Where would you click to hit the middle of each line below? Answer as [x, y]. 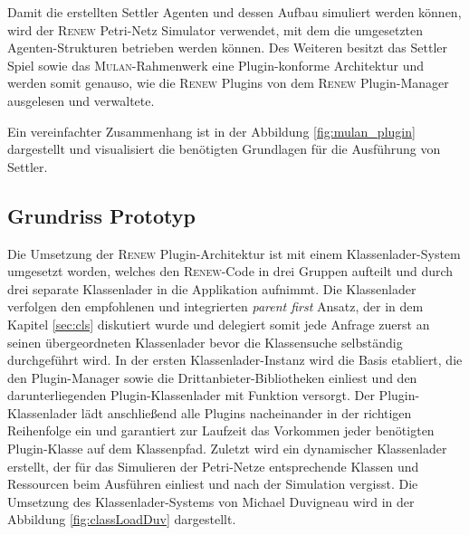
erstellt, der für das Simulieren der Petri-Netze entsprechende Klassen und [213, 466]
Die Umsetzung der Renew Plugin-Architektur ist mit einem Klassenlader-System [234, 253]
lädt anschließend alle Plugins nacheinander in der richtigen [246, 412]
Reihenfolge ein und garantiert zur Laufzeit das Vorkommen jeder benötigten [221, 430]
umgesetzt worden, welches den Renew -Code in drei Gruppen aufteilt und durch [230, 271]
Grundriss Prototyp [101, 215]
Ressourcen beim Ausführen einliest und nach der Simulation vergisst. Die [213, 484]
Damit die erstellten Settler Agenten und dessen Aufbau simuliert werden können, [234, 12]
